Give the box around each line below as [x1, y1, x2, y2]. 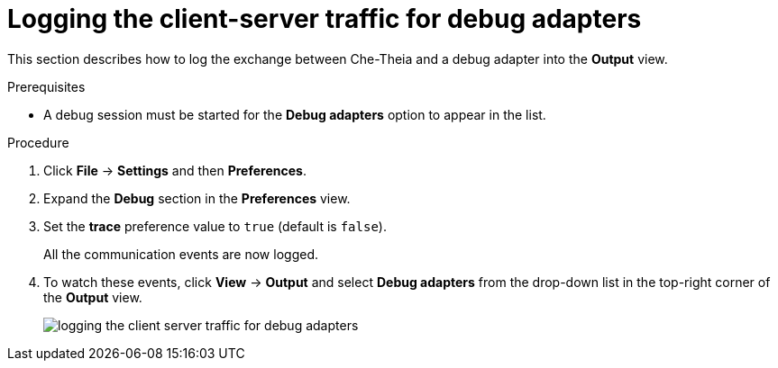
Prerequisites [7, 78, 86, 94]
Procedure [7, 134, 69, 150]
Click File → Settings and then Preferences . [43, 162, 307, 178]
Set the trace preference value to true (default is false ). [43, 218, 387, 234]
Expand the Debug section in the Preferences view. [43, 190, 351, 206]
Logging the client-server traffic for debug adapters [7, 4, 642, 34]
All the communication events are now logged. [43, 246, 318, 262]
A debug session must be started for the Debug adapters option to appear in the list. [43, 106, 546, 122]
